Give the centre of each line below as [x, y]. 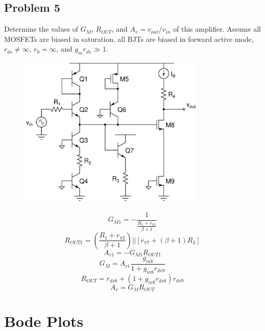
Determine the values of [41, 29]
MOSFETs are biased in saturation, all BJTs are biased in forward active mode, [129, 39]
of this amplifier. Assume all [217, 29]
